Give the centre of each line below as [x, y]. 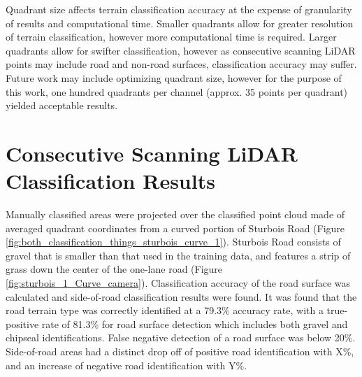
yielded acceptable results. [62, 105]
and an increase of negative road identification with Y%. [126, 365]
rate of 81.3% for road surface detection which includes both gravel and [195, 323]
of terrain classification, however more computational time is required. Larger [171, 37]
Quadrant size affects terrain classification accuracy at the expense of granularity [179, 9]
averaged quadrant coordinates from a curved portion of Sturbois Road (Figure [175, 228]
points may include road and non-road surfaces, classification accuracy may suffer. [181, 64]
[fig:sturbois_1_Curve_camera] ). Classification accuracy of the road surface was [178, 283]
